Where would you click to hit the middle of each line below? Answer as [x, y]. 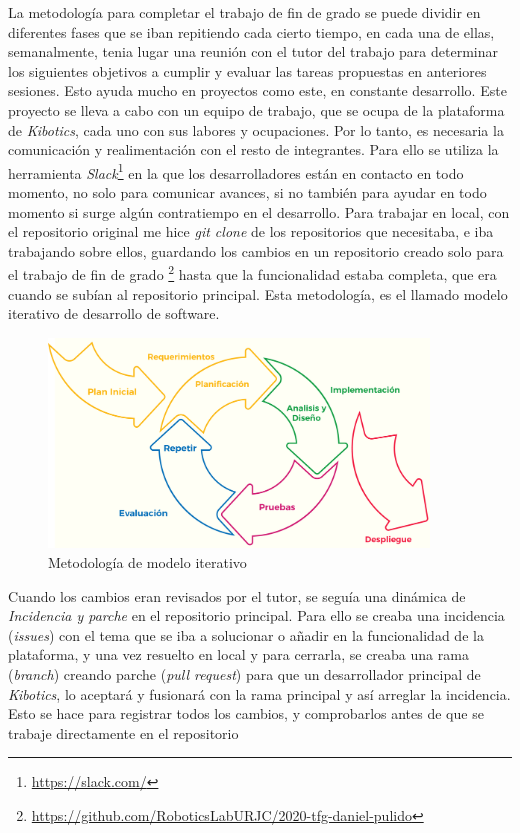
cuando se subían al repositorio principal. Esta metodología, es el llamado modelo [258, 293]
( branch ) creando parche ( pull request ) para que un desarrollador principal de [244, 673]
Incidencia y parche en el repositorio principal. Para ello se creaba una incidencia [256, 615]
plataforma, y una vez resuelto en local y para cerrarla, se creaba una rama [238, 654]
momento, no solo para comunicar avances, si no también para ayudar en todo [247, 192]
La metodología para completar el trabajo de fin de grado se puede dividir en [244, 12]
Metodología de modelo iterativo [147, 561]
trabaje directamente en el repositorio [123, 732]
